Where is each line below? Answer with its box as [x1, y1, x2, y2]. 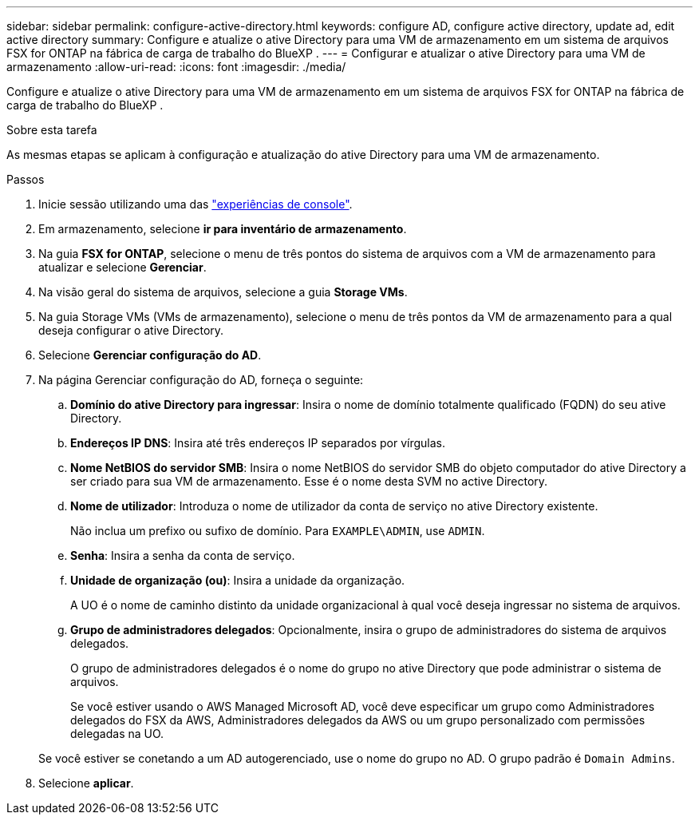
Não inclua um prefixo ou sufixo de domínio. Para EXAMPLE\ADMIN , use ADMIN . [70, 524, 485, 537]
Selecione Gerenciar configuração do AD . [38, 348, 262, 362]
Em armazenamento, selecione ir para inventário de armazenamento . [38, 222, 407, 236]
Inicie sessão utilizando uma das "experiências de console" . [38, 197, 353, 211]
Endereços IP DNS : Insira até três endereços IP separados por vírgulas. [70, 436, 445, 450]
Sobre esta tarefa [6, 123, 97, 137]
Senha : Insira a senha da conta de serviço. [70, 549, 295, 562]
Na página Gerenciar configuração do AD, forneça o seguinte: [38, 373, 364, 387]
